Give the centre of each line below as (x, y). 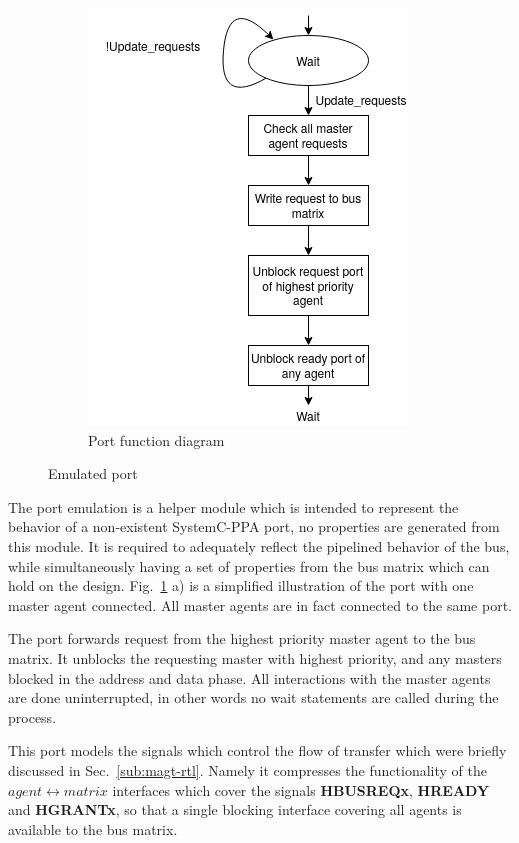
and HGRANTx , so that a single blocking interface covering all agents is (235, 809)
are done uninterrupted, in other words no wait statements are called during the (253, 697)
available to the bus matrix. (93, 828)
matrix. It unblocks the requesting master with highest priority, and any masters (255, 657)
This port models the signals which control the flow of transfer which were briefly (257, 750)
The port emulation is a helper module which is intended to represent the (233, 506)
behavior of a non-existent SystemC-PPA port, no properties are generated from (254, 526)
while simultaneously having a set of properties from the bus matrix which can (249, 565)
